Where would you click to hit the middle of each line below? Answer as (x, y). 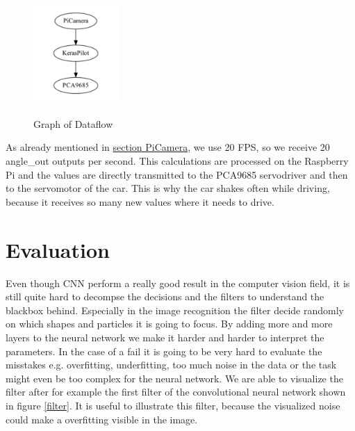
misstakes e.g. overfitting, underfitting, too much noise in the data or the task (171, 365)
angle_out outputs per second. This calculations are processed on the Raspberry (177, 161)
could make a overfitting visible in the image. (102, 419)
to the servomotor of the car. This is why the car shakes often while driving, (168, 188)
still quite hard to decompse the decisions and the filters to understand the (165, 296)
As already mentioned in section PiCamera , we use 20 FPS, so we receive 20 (168, 147)
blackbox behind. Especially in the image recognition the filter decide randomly (175, 310)
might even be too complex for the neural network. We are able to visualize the (174, 378)
